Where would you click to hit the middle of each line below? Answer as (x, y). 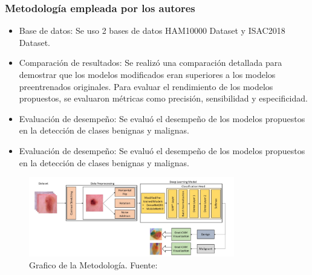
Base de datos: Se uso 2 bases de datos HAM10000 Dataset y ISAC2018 (152, 31)
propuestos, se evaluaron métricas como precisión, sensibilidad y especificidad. (163, 98)
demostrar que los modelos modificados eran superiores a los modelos (147, 74)
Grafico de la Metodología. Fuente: (93, 264)
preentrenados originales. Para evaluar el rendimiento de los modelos (146, 86)
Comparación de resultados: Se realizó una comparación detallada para (151, 63)
